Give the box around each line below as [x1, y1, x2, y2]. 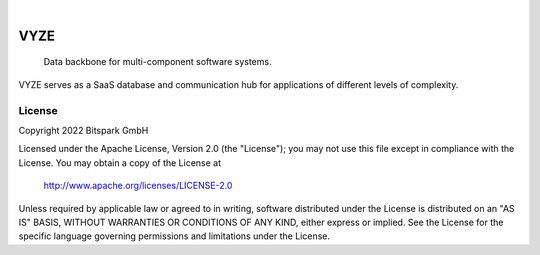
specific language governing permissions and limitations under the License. [18, 230, 330, 242]
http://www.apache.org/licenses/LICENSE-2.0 [43, 180, 233, 192]
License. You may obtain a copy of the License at [18, 156, 222, 169]
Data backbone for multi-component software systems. [43, 56, 272, 68]
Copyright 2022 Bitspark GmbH [18, 124, 149, 136]
